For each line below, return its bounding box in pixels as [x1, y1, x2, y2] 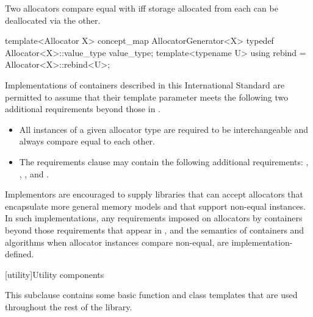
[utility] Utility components [5, 268, 104, 280]
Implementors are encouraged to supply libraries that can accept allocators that [5, 188, 303, 201]
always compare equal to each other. [19, 135, 155, 148]
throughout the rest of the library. [5, 300, 132, 313]
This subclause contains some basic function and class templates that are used [5, 288, 298, 301]
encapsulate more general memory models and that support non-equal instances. [5, 199, 306, 212]
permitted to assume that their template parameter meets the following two [5, 90, 289, 103]
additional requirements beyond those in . [5, 102, 160, 115]
